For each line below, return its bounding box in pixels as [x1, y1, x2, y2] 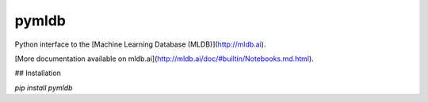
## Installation [14, 68, 61, 78]
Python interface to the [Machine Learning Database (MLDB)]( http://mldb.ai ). [14, 40, 266, 49]
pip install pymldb [14, 83, 73, 93]
